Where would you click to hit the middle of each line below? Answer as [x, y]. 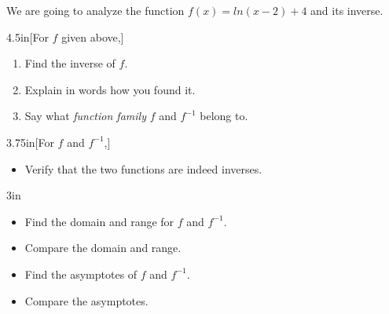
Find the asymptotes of [81, 274]
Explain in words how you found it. [110, 89]
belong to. [224, 116]
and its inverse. [347, 10]
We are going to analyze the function [95, 10]
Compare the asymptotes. [86, 300]
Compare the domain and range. [103, 248]
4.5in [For [28, 37]
